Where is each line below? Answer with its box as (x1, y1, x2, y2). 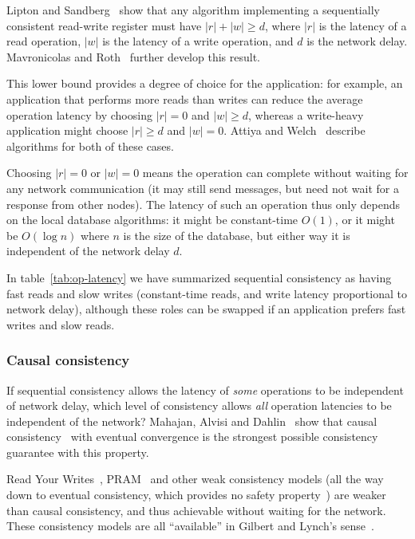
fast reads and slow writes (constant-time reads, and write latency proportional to (6, 285, 407, 301)
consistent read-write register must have (6, 17, 202, 33)
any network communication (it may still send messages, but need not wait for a (6, 179, 399, 196)
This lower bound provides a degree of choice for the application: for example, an (6, 75, 403, 92)
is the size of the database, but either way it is (123, 226, 350, 243)
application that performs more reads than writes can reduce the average (6, 90, 363, 107)
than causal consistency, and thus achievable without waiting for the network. (6, 502, 386, 518)
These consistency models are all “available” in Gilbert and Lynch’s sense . (6, 517, 374, 534)
